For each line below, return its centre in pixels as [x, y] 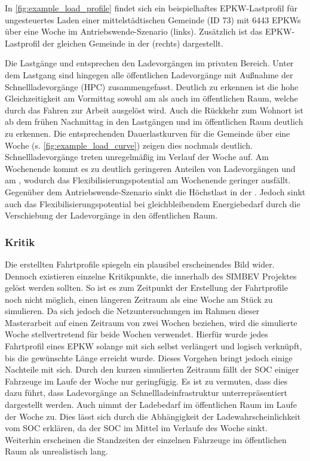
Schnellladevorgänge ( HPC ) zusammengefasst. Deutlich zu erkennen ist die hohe [152, 86]
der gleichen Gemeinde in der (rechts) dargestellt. [133, 43]
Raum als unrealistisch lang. [56, 451]
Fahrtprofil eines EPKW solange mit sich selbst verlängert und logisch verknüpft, [154, 346]
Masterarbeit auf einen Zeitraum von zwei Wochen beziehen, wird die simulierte [151, 322]
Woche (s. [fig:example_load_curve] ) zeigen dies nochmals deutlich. [129, 145]
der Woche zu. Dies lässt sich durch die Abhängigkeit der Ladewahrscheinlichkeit [153, 416]
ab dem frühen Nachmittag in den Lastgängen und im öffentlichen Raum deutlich [154, 122]
